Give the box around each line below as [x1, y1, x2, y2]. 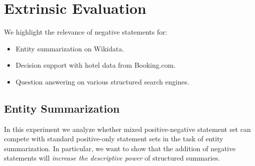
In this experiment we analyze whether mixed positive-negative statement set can [4, 124, 251, 134]
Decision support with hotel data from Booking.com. [15, 60, 176, 70]
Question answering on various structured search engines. [15, 76, 190, 86]
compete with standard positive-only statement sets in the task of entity [4, 133, 223, 144]
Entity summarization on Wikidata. [15, 43, 124, 53]
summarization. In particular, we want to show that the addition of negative [4, 143, 236, 153]
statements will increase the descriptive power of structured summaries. [4, 153, 220, 163]
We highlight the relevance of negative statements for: [4, 27, 167, 37]
